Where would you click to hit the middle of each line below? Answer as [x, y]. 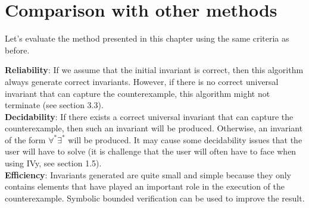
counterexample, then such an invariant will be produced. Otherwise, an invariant [154, 128]
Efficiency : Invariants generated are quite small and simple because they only [148, 174]
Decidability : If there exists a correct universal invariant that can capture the [149, 116]
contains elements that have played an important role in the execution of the [145, 186]
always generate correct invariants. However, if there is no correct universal [142, 81]
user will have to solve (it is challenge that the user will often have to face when [151, 151]
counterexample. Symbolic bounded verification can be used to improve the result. [155, 198]
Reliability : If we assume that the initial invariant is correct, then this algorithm [154, 70]
